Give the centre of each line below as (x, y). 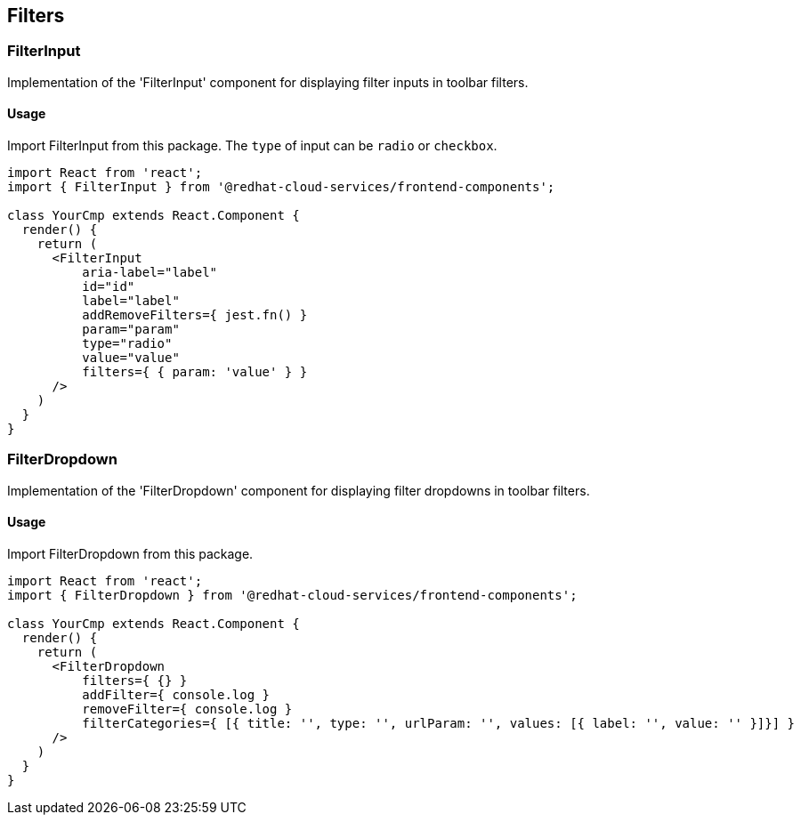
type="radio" (127, 344)
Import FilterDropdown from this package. (130, 553)
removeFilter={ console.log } (187, 709)
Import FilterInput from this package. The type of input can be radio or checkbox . (252, 146)
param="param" (131, 330)
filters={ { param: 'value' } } (195, 372)
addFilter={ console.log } (176, 694)
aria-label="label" (150, 273)
